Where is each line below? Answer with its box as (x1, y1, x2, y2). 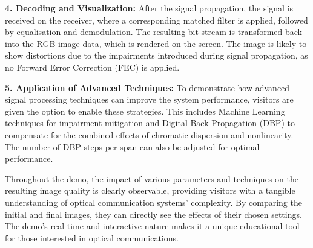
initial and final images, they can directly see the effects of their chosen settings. (5, 208, 302, 220)
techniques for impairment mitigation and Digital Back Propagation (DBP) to (5, 116, 295, 129)
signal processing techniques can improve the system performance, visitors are (5, 93, 294, 106)
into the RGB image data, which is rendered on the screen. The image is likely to (5, 37, 307, 49)
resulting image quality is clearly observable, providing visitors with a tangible (5, 184, 295, 197)
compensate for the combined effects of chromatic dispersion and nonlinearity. (5, 128, 294, 141)
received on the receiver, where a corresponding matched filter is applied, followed (5, 13, 308, 26)
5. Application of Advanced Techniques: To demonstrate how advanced (5, 81, 290, 94)
